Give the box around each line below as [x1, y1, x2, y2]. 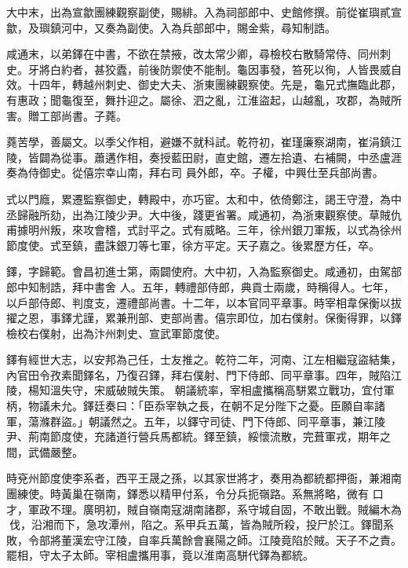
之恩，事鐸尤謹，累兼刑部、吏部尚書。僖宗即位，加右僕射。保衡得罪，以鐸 [16, 310, 402, 326]
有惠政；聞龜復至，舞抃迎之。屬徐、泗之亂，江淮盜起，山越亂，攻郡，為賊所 [6, 91, 402, 108]
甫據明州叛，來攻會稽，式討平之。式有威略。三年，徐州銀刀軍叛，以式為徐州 [6, 222, 402, 238]
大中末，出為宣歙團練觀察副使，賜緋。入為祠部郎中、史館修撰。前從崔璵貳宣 [6, 4, 402, 20]
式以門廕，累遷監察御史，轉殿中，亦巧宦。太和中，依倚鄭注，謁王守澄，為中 [6, 190, 402, 207]
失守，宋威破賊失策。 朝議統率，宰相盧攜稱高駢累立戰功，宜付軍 [60, 382, 395, 398]
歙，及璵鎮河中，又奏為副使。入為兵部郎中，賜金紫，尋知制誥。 [6, 19, 336, 35]
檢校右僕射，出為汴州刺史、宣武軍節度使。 [6, 324, 226, 341]
